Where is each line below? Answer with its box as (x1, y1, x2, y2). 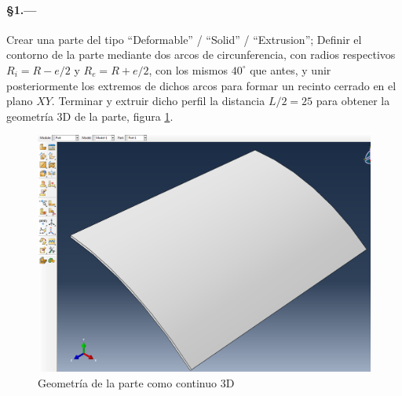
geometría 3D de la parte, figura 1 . (6, 107, 174, 124)
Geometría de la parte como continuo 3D (38, 374, 235, 391)
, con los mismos (148, 61, 228, 78)
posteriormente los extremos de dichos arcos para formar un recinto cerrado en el (6, 77, 397, 93)
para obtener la (316, 93, 390, 109)
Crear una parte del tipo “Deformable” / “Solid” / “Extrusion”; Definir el (6, 31, 362, 47)
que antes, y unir (250, 61, 331, 78)
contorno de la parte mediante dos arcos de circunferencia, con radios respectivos (6, 46, 396, 63)
